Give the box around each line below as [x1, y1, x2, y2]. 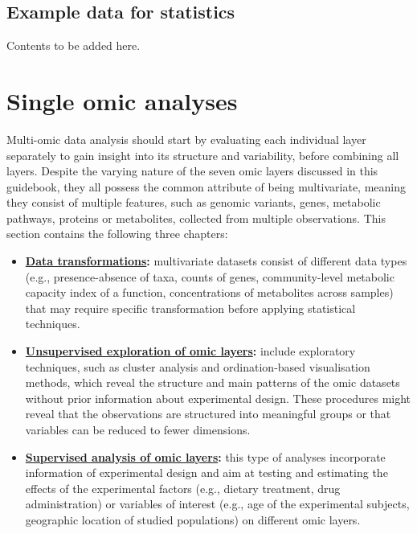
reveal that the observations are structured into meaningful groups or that [25, 405, 391, 422]
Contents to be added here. [6, 37, 141, 54]
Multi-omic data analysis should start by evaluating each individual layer [6, 130, 366, 147]
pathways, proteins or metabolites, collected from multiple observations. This [6, 209, 386, 226]
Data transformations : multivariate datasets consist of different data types [25, 253, 407, 269]
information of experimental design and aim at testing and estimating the [25, 464, 388, 481]
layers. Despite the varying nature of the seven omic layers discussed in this [6, 162, 378, 179]
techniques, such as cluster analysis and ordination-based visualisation [25, 358, 370, 375]
